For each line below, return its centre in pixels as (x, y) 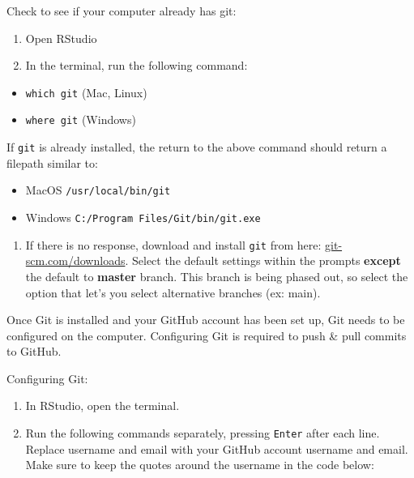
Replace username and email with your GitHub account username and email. (217, 448)
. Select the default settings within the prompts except (263, 260)
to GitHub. (34, 351)
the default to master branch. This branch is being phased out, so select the (217, 276)
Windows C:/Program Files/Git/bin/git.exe (143, 217)
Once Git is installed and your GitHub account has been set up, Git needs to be (206, 320)
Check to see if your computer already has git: (122, 11)
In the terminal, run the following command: (137, 65)
